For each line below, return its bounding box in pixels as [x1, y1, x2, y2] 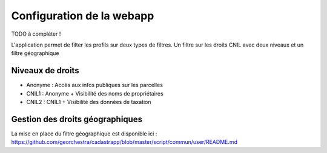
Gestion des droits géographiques [11, 114, 142, 124]
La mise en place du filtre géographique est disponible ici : [11, 130, 157, 137]
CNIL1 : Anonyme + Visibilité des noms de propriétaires [26, 90, 163, 97]
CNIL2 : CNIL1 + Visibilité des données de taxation [26, 99, 151, 106]
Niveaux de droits [11, 65, 79, 76]
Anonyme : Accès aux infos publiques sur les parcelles [26, 82, 163, 89]
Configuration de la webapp [11, 9, 154, 22]
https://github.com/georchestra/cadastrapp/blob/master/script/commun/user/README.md [11, 138, 238, 146]
